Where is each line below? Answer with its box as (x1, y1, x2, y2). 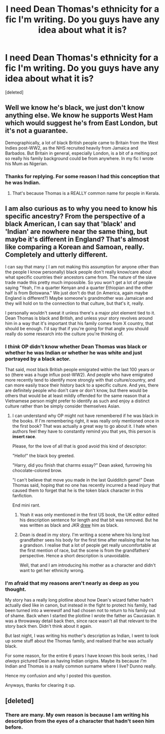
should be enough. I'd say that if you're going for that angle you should (5, 325, 149, 331)
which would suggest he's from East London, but (5, 119, 158, 128)
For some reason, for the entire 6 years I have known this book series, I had (5, 653, 158, 659)
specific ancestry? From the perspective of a (5, 212, 145, 221)
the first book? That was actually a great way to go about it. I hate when (12, 423, 158, 429)
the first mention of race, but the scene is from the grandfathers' (19, 547, 151, 553)
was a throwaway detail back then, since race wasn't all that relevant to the (5, 618, 157, 624)
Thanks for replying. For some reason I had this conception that (5, 173, 160, 180)
